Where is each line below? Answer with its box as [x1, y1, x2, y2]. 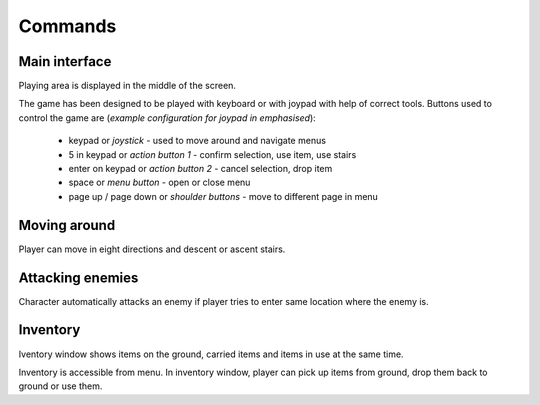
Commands [18, 15, 117, 37]
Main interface [18, 53, 112, 70]
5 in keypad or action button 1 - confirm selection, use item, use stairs [68, 148, 357, 160]
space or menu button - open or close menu [68, 176, 251, 189]
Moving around [18, 216, 116, 234]
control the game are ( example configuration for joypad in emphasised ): [18, 111, 317, 124]
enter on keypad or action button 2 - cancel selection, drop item [68, 163, 333, 175]
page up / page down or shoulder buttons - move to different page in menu [68, 190, 379, 202]
